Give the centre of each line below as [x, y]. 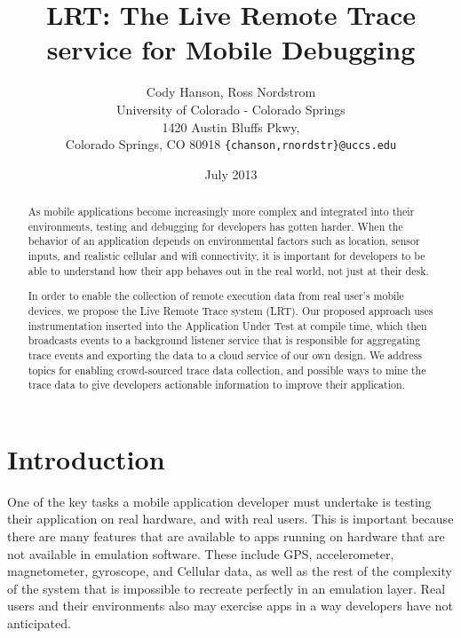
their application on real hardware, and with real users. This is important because [230, 519]
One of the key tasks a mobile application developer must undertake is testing [219, 501]
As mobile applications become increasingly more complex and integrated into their [221, 212]
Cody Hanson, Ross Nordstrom [231, 92]
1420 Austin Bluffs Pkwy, [231, 126]
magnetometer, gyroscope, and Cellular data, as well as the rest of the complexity [230, 571]
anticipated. [39, 623]
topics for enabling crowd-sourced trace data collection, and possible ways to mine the [227, 370]
